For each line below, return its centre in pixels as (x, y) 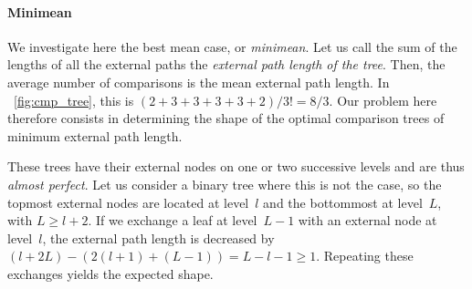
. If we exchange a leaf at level (173, 220)
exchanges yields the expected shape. (110, 273)
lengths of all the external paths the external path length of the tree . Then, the (226, 64)
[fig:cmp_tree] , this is (74, 100)
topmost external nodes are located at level (128, 202)
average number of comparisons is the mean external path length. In (199, 82)
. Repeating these (365, 256)
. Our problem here (383, 100)
